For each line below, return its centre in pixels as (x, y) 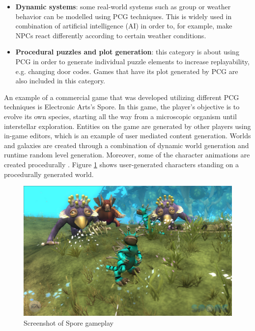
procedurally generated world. (49, 174)
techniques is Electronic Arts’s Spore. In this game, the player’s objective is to (122, 107)
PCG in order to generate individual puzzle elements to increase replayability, (132, 61)
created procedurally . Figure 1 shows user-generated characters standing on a (122, 164)
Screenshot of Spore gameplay (69, 322)
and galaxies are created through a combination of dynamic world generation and (127, 145)
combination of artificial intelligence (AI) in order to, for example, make (124, 26)
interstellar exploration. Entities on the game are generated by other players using (127, 126)
